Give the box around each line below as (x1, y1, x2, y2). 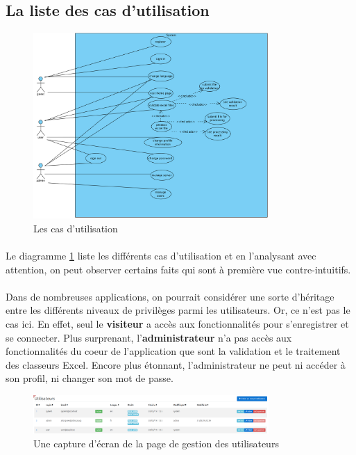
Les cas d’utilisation (33, 221, 118, 235)
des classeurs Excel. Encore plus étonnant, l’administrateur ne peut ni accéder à (6, 357, 346, 372)
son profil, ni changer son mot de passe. (6, 371, 173, 385)
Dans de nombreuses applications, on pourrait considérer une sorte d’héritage (6, 289, 334, 303)
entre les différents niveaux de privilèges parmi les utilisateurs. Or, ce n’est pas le (6, 303, 350, 317)
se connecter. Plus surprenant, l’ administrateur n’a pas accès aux (6, 330, 292, 344)
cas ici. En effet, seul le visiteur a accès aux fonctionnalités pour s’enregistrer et (6, 316, 349, 330)
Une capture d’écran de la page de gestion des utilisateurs (33, 436, 279, 451)
